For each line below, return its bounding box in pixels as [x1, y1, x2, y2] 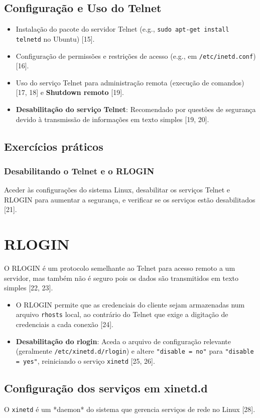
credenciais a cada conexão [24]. [16, 319, 113, 330]
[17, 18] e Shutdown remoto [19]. [16, 87, 124, 97]
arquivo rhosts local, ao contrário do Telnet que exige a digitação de [16, 309, 228, 320]
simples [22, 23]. [4, 282, 53, 293]
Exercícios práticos [4, 138, 103, 154]
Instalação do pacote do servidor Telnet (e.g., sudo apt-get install [16, 24, 229, 34]
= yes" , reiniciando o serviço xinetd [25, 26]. [16, 355, 155, 366]
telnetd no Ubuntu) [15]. [16, 33, 95, 44]
